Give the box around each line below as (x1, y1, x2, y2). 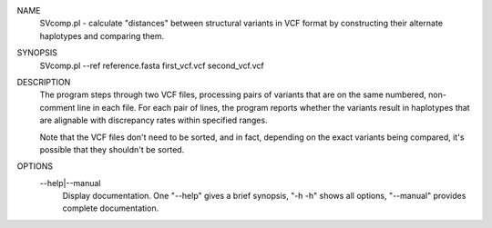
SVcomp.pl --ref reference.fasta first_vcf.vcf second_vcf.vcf (39, 60, 264, 71)
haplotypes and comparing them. (39, 30, 165, 41)
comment (39, 102, 76, 113)
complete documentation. (62, 203, 159, 213)
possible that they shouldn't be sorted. (39, 144, 185, 154)
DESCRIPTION (16, 76, 71, 87)
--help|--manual (39, 177, 101, 188)
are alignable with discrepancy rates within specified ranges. (39, 114, 268, 126)
